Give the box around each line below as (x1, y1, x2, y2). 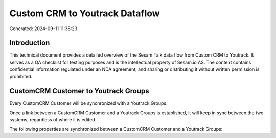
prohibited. (9, 73, 33, 79)
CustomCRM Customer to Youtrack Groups (9, 87, 149, 95)
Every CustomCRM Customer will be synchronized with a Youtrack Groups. (9, 100, 168, 106)
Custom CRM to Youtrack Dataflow (9, 8, 160, 19)
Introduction (9, 39, 50, 47)
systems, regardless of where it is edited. (9, 117, 97, 123)
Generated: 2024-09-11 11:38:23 (9, 25, 78, 32)
